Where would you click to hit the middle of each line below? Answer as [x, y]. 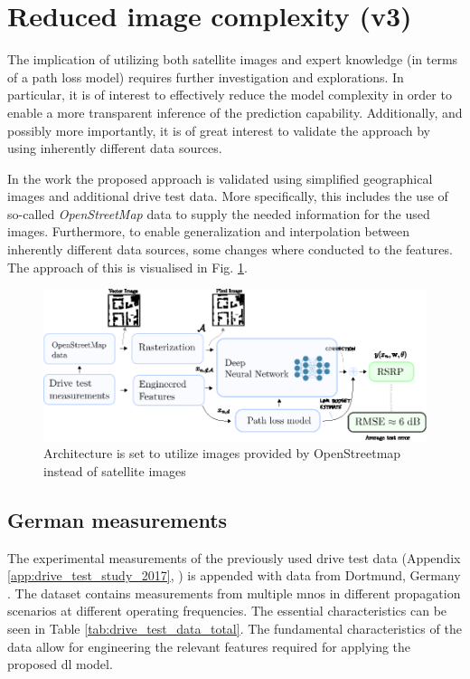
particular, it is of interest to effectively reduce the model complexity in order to [230, 95]
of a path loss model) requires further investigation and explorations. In [206, 77]
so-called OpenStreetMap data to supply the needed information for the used [219, 213]
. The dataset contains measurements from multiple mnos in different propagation [234, 593]
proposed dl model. [60, 664]
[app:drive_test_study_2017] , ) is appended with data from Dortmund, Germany [234, 575]
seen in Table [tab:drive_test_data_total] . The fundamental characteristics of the [235, 628]
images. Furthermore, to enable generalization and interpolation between [208, 231]
